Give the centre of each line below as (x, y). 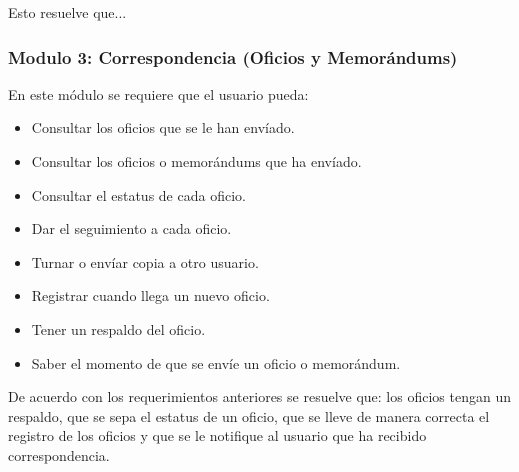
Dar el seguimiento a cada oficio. (131, 228)
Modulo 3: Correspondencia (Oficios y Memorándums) (233, 56)
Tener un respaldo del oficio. (118, 328)
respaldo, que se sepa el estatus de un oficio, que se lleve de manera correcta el (249, 415)
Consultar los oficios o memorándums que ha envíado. (196, 161)
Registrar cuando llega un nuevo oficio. (150, 295)
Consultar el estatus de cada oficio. (138, 194)
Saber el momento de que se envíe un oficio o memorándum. (216, 362)
